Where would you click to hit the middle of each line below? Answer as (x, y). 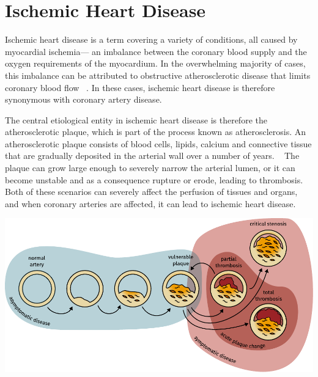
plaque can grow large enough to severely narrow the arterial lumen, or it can (150, 168)
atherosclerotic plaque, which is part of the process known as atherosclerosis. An (155, 132)
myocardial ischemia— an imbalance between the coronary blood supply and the (156, 51)
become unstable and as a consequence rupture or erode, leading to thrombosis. (154, 179)
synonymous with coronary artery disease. (83, 99)
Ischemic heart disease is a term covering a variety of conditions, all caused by (151, 39)
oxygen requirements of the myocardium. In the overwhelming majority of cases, (155, 63)
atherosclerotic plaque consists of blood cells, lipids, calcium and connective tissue (158, 143)
